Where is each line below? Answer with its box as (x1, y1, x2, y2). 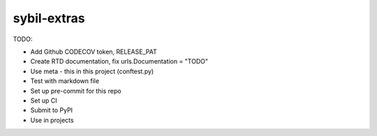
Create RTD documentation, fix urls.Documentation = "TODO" (30, 57, 209, 66)
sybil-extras (13, 10, 85, 26)
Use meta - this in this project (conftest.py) (30, 67, 154, 75)
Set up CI (30, 96, 57, 105)
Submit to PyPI (30, 106, 73, 114)
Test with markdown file (30, 77, 100, 85)
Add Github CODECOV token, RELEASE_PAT (30, 47, 157, 56)
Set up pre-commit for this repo (30, 86, 121, 95)
